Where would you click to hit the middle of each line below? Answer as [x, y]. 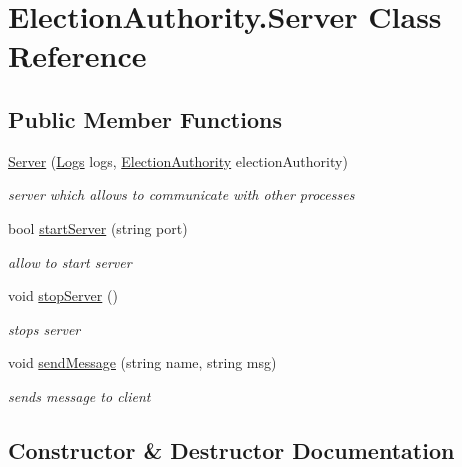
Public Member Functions [145, 118]
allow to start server [70, 261]
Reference [77, 55]
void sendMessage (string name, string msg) [142, 362]
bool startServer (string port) [98, 227]
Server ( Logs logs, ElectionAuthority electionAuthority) [178, 160]
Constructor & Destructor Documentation [231, 449]
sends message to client [79, 395]
